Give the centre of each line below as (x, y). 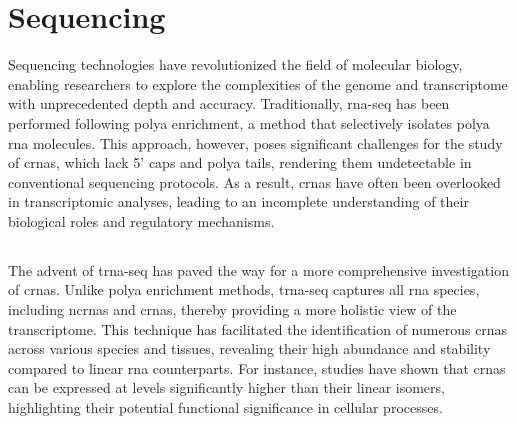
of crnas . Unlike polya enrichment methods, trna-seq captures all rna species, (244, 289)
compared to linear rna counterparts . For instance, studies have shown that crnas (257, 367)
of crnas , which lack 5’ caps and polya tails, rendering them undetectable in (240, 162)
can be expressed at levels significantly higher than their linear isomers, (226, 387)
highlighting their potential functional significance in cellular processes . (225, 407)
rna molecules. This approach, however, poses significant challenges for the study (255, 142)
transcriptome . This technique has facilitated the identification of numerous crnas (258, 328)
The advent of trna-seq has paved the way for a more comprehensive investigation (258, 269)
